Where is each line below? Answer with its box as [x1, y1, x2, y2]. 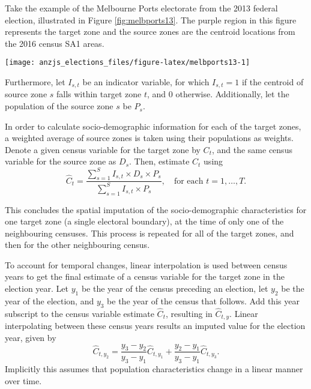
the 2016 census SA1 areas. [5, 37, 104, 49]
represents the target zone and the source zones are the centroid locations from [5, 25, 295, 38]
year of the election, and [5, 294, 94, 307]
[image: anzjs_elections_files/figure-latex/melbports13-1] [5, 58, 250, 67]
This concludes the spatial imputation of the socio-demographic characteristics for [5, 203, 307, 216]
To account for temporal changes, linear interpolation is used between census [5, 258, 288, 271]
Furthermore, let [5, 76, 65, 88]
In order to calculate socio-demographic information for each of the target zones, [5, 119, 301, 132]
